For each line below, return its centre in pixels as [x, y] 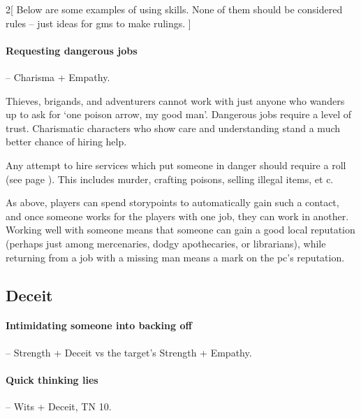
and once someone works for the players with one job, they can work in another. [177, 216]
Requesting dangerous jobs [72, 50]
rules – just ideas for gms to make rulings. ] [98, 23]
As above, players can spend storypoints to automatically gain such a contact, [172, 202]
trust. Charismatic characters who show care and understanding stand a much [173, 128]
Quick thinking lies [52, 379]
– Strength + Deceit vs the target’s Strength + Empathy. [129, 352]
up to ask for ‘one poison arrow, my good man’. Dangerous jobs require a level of [179, 114]
